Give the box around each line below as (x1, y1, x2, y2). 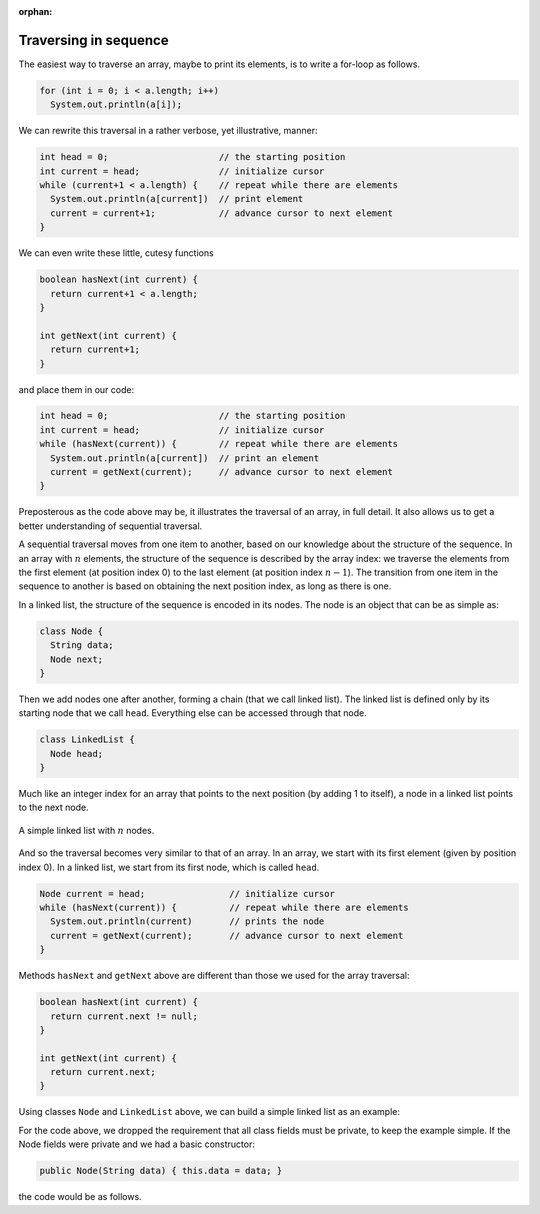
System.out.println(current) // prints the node (50, 916, 325, 927)
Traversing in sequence (18, 31, 169, 49)
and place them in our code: (18, 383, 135, 395)
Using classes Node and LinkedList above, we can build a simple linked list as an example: (18, 1106, 400, 1118)
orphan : (18, 6, 53, 17)
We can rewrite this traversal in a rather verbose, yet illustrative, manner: (18, 125, 318, 137)
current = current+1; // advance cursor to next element (50, 207, 394, 219)
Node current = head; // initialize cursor (39, 888, 335, 899)
